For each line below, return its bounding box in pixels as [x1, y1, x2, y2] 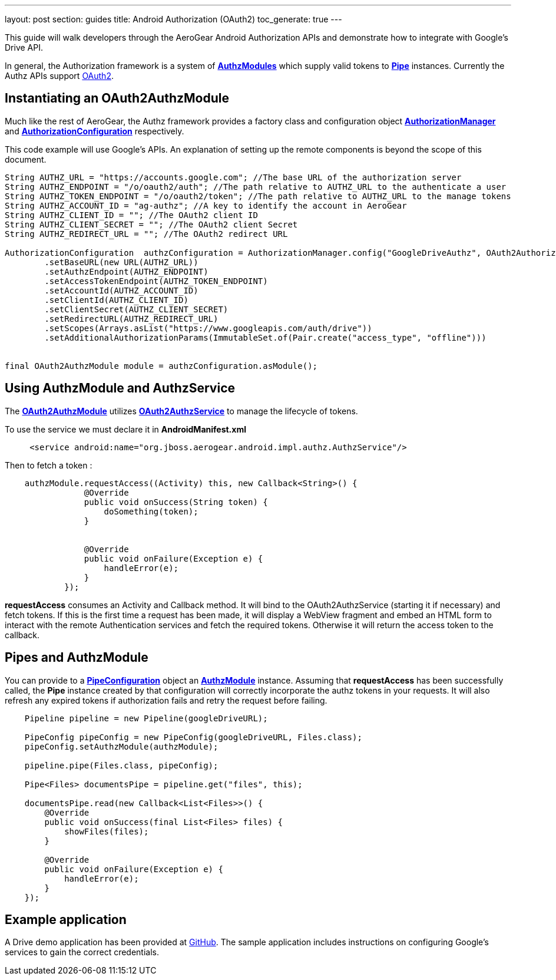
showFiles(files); [64, 826, 149, 836]
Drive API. [5, 42, 43, 52]
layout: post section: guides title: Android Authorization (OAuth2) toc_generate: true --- [5, 14, 342, 24]
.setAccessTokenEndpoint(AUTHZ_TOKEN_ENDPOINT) [44, 276, 268, 286]
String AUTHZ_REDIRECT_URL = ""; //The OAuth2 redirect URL [5, 229, 288, 239]
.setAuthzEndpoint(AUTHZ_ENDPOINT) [44, 266, 208, 276]
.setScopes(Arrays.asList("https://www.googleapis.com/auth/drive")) [44, 323, 372, 333]
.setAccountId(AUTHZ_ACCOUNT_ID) [44, 285, 198, 295]
